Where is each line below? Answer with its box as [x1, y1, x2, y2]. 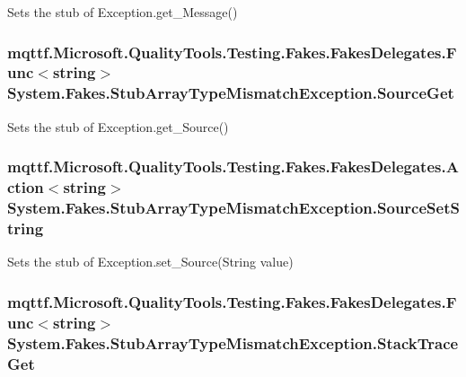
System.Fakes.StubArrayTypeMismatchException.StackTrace [7, 331, 459, 354]
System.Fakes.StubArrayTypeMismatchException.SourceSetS [7, 197, 460, 219]
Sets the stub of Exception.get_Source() [7, 117, 229, 136]
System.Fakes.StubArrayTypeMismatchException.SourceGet [7, 82, 454, 104]
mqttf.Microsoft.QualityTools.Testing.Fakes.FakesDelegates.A [7, 155, 459, 178]
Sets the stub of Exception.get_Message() [7, 3, 238, 21]
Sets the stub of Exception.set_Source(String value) [7, 252, 294, 271]
